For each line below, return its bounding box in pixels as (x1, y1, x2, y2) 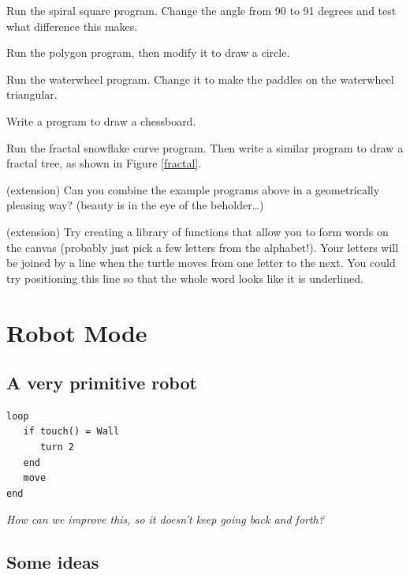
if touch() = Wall (23, 426, 120, 438)
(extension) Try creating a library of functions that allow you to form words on (6, 223, 389, 239)
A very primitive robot (6, 370, 197, 395)
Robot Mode (6, 316, 147, 348)
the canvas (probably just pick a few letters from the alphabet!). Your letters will (6, 239, 399, 255)
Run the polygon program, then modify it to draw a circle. (6, 44, 290, 61)
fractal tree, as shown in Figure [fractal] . (6, 155, 202, 171)
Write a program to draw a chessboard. (6, 112, 196, 129)
